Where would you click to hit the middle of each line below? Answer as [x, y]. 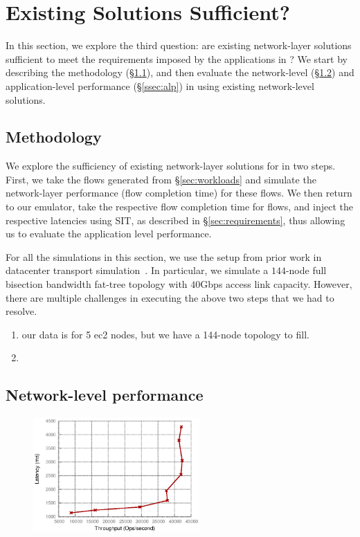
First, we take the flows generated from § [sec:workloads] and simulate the [161, 179]
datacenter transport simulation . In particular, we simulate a [137, 270]
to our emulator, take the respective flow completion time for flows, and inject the [179, 207]
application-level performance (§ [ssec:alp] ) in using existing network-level [160, 85]
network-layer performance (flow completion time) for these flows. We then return [179, 193]
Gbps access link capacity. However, [276, 284]
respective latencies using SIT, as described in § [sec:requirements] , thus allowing [175, 220]
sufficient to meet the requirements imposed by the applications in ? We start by [177, 58]
